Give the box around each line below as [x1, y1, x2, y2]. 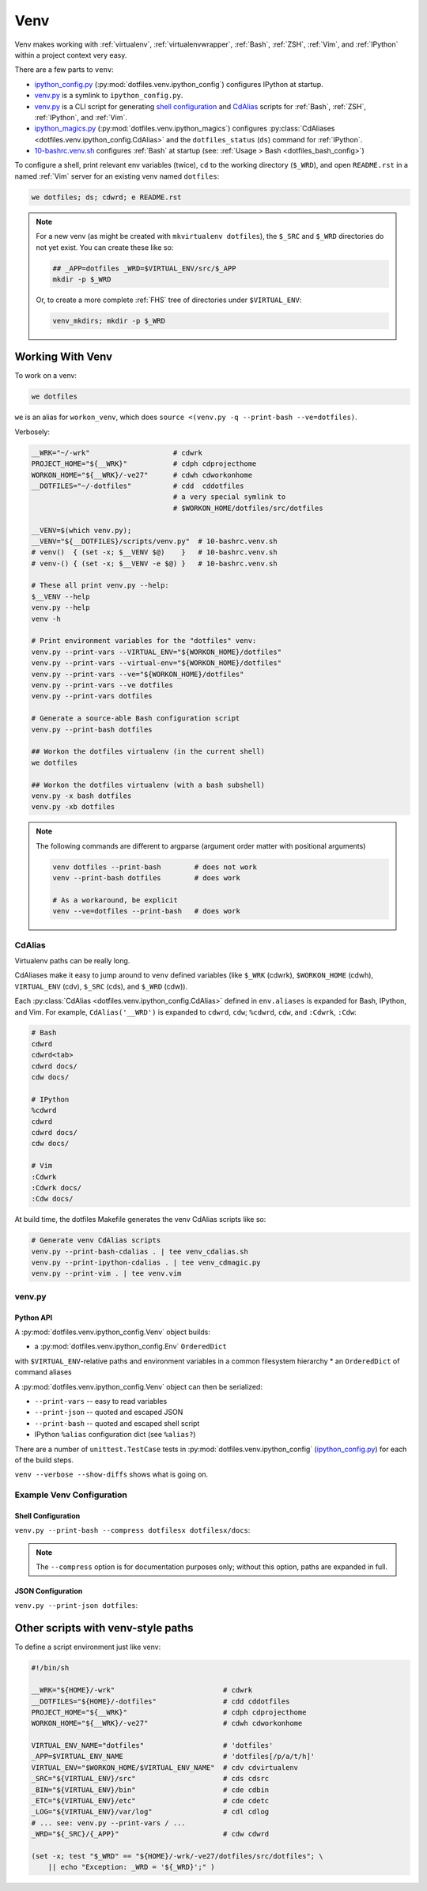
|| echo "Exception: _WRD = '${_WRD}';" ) [47, 1863, 215, 1872]
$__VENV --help [31, 592, 90, 601]
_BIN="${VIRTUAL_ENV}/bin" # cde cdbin [31, 1785, 270, 1795]
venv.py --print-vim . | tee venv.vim [31, 1269, 182, 1278]
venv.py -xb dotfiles [31, 803, 115, 811]
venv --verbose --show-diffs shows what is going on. [14, 1469, 209, 1479]
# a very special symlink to [172, 493, 286, 501]
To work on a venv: [14, 371, 77, 380]
